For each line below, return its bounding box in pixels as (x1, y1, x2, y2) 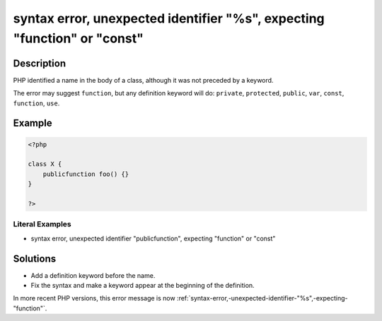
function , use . (13, 99, 60, 107)
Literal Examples (13, 219, 71, 229)
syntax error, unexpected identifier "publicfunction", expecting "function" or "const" (30, 234, 276, 243)
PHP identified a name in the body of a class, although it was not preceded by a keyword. (13, 76, 274, 84)
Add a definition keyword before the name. (30, 271, 156, 279)
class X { (28, 160, 62, 168)
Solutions (13, 252, 57, 264)
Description (13, 57, 66, 69)
